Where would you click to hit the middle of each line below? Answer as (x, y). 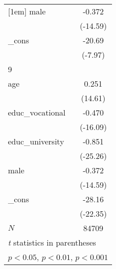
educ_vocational (37, 112)
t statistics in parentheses (52, 242)
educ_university (36, 141)
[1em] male (27, 11)
